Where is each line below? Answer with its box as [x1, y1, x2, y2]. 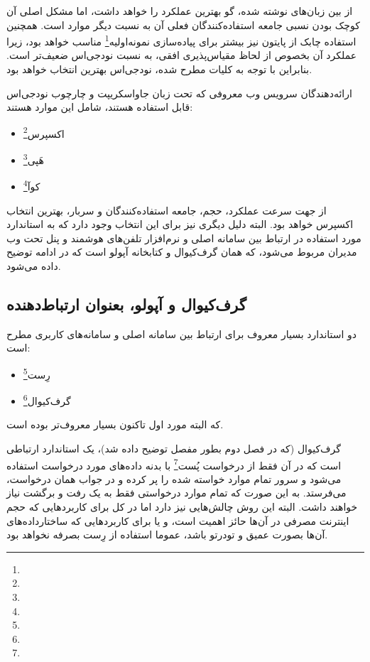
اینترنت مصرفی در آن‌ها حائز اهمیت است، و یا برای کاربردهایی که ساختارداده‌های [6, 513, 349, 528]
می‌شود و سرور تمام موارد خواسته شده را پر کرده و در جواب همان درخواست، [6, 471, 342, 486]
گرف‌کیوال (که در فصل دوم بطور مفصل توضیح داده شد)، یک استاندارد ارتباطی [6, 441, 341, 456]
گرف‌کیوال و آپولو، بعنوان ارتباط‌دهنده [6, 293, 246, 315]
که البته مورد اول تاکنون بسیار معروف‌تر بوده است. [6, 417, 224, 432]
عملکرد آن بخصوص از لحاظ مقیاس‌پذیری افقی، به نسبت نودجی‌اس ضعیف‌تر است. [6, 48, 357, 63]
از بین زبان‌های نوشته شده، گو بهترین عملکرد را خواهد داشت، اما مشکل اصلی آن [6, 4, 353, 18]
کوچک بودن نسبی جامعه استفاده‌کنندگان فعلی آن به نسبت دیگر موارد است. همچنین [6, 17, 360, 32]
